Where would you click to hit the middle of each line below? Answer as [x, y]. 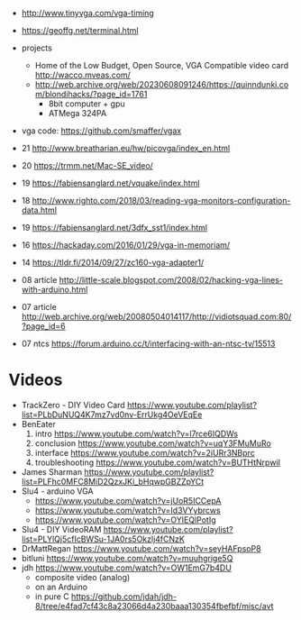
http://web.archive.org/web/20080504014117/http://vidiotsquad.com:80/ [156, 316]
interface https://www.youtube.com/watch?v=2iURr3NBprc [145, 452]
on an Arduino [61, 587]
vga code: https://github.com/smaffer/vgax [101, 131]
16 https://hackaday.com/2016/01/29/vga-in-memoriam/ [126, 245]
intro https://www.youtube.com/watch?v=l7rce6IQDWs [137, 433]
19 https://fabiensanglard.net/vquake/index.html [110, 183]
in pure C [52, 596]
